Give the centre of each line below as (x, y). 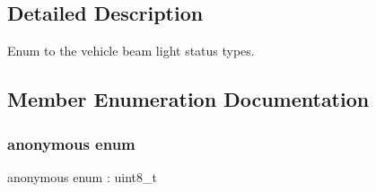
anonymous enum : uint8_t (82, 176)
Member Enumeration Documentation (188, 99)
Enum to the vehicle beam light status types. (131, 51)
